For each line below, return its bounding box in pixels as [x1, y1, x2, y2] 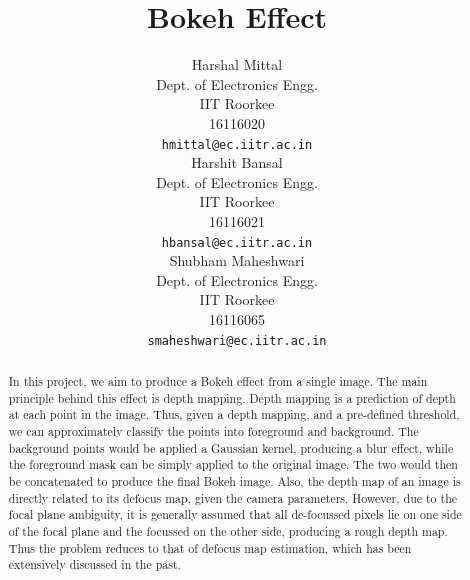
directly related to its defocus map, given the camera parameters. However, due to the [8, 489, 458, 506]
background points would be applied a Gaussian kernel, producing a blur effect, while [8, 439, 454, 456]
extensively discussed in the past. [8, 556, 181, 573]
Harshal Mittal [191, 54, 283, 75]
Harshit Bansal [191, 152, 283, 173]
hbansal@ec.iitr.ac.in [161, 235, 313, 250]
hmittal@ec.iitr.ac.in [161, 137, 313, 152]
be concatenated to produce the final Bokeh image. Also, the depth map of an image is [8, 472, 461, 489]
